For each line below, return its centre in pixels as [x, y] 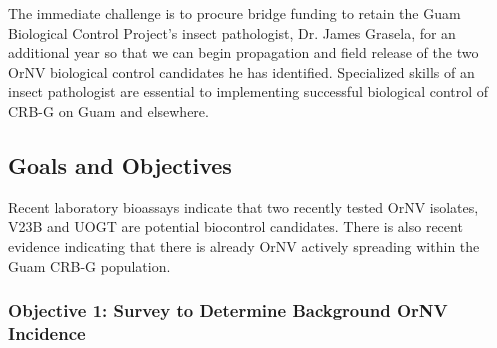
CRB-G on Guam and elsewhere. [108, 110]
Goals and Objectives [120, 164]
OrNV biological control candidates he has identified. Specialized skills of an [241, 71]
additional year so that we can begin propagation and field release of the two [243, 52]
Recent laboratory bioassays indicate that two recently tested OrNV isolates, [243, 206]
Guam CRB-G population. [89, 265]
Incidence [47, 332]
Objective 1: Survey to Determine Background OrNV [228, 310]
